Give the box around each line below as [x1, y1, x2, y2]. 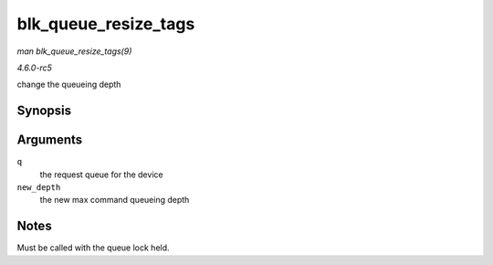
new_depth [16, 183, 61, 193]
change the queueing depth [16, 79, 121, 90]
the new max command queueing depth [39, 195, 190, 206]
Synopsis [16, 103, 72, 119]
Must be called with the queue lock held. [16, 242, 170, 253]
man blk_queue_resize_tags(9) [16, 46, 132, 57]
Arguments [16, 132, 83, 148]
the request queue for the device [39, 169, 163, 180]
